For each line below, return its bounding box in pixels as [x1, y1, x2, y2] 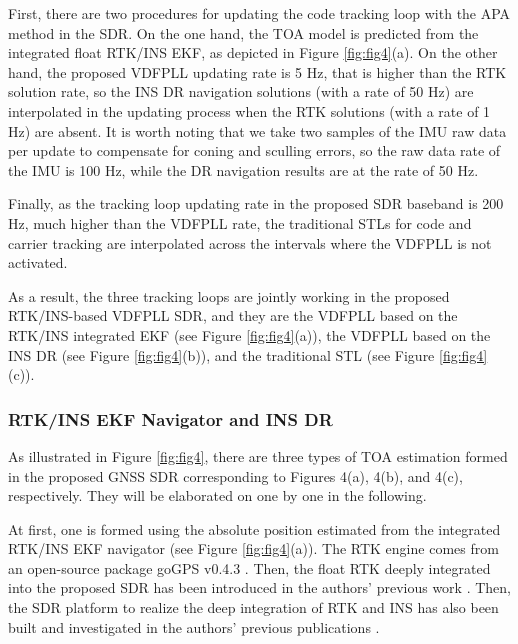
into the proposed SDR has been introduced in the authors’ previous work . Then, [8, 577, 511, 598]
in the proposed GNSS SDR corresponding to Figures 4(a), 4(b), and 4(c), [8, 465, 463, 486]
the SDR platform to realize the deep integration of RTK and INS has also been [8, 597, 499, 618]
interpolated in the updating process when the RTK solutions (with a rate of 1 [8, 100, 491, 121]
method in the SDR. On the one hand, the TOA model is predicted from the [8, 22, 479, 43]
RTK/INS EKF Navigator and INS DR [8, 406, 333, 431]
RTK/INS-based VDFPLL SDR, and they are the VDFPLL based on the [8, 305, 458, 326]
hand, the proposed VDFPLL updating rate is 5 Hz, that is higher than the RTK [8, 61, 507, 82]
